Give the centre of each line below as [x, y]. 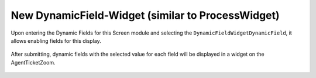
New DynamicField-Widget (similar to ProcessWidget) [145, 15]
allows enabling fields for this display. [56, 40]
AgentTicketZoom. [33, 62]
